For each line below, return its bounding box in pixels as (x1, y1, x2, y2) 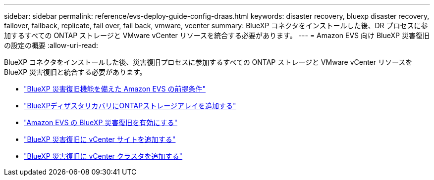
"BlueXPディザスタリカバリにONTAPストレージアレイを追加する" (24, 101, 236, 110)
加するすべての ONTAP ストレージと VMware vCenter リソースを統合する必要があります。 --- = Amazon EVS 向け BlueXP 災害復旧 (4, 31, 430, 40)
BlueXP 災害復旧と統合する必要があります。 (4, 68, 147, 76)
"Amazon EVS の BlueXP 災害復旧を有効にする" (24, 118, 177, 127)
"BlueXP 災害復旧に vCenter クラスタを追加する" (24, 152, 183, 160)
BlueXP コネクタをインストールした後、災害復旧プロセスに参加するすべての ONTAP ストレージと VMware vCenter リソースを (4, 58, 413, 66)
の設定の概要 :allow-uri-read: (4, 41, 98, 49)
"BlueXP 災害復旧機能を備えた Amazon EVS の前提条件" (24, 85, 206, 93)
